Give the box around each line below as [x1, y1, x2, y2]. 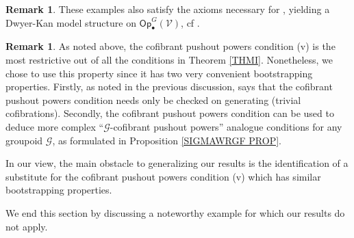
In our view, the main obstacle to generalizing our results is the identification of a [5, 156, 349, 170]
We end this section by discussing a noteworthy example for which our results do [5, 205, 345, 220]
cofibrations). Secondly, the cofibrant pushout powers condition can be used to [5, 106, 334, 120]
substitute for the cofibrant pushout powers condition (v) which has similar [5, 169, 321, 183]
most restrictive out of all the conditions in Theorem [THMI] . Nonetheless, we [5, 52, 333, 66]
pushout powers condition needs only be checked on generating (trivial [5, 92, 301, 107]
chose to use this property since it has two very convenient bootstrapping [5, 66, 313, 80]
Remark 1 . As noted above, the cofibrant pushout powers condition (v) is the [5, 39, 336, 53]
